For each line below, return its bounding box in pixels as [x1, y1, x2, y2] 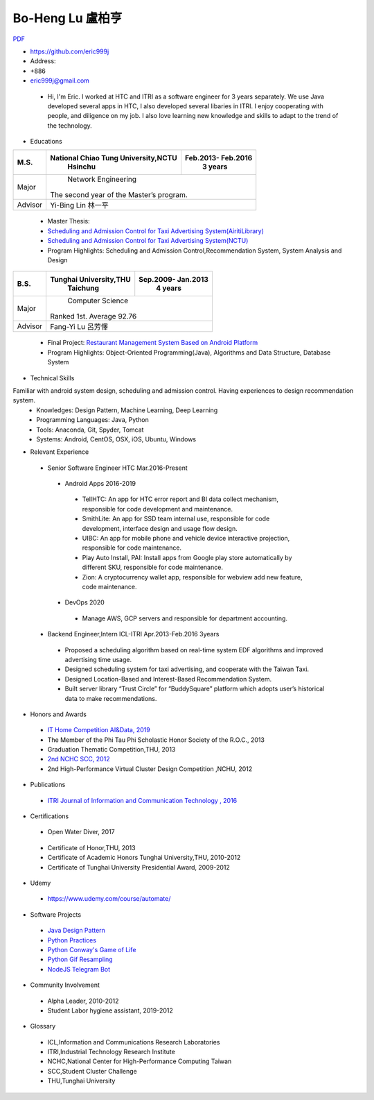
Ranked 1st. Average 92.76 [50, 312, 137, 321]
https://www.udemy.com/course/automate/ [47, 895, 171, 903]
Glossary [30, 1022, 56, 1031]
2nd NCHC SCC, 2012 [47, 755, 110, 763]
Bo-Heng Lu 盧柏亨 [12, 10, 123, 26]
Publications [30, 781, 66, 789]
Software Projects [30, 910, 82, 919]
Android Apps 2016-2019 [64, 480, 136, 488]
